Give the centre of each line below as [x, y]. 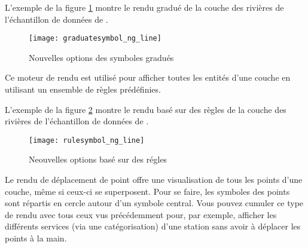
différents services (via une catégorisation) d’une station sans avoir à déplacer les [153, 226]
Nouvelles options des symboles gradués [101, 57]
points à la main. [36, 238]
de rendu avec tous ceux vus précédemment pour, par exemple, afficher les [141, 214]
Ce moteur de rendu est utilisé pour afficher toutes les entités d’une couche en [148, 77]
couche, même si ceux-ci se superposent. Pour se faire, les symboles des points [147, 191]
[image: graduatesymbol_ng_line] [95, 39]
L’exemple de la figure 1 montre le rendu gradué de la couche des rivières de [144, 7]
